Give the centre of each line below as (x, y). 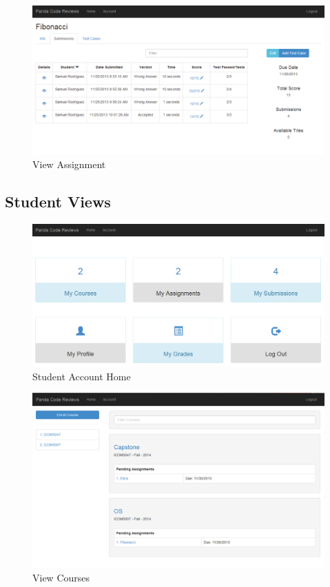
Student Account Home (82, 376)
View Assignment (69, 164)
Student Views (58, 201)
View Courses (61, 577)
